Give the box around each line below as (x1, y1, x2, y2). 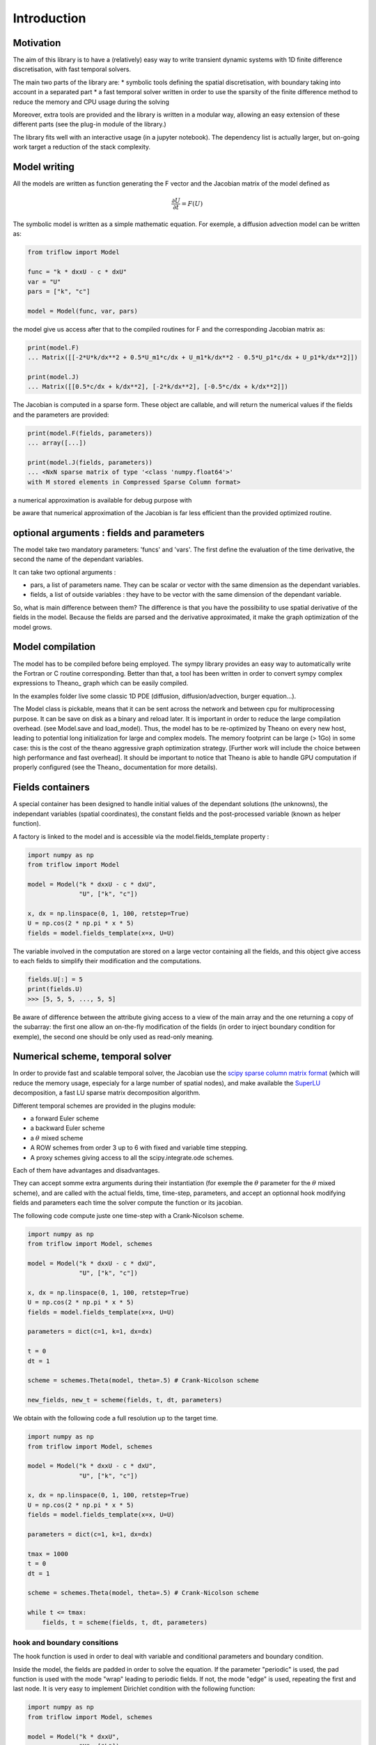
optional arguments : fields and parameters (13, 527, 205, 539)
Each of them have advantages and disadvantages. (13, 1166, 160, 1174)
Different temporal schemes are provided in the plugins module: (13, 1101, 196, 1110)
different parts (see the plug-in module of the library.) (13, 120, 166, 128)
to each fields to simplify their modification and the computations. (13, 957, 202, 965)
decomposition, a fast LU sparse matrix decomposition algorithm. (13, 1089, 201, 1097)
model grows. (13, 623, 52, 631)
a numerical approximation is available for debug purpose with (13, 496, 192, 504)
